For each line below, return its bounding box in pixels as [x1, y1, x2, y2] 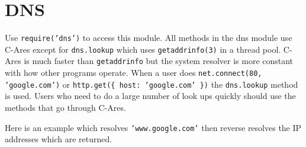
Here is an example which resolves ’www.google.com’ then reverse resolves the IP [5, 121, 302, 133]
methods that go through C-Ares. [5, 101, 126, 113]
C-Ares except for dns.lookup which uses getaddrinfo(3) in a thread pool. [5, 43, 281, 55]
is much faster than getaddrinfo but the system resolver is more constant [24, 55, 294, 67]
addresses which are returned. [5, 133, 112, 145]
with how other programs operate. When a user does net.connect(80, [5, 66, 262, 79]
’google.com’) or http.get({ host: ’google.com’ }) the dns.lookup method [5, 78, 298, 90]
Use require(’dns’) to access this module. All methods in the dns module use [5, 31, 292, 44]
